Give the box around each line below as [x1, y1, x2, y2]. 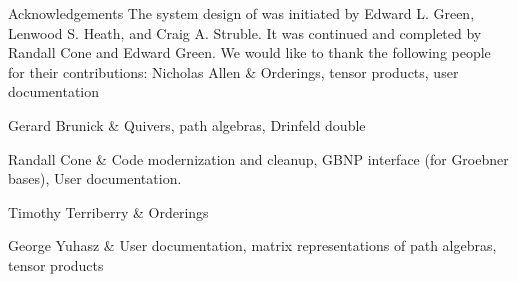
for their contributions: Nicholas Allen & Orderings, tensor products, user [8, 61, 459, 82]
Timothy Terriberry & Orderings [8, 201, 209, 222]
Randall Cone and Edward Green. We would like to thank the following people [8, 42, 491, 63]
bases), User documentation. [8, 168, 182, 189]
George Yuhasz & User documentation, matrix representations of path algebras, [8, 235, 497, 256]
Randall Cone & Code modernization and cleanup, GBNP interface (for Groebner [8, 148, 509, 169]
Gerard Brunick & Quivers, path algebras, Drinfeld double [8, 114, 366, 135]
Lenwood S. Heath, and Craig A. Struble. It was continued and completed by [8, 22, 482, 43]
